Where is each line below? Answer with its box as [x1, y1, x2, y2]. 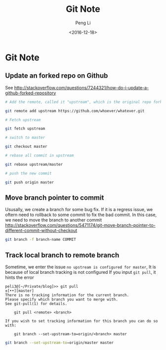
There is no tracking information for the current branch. [5, 293, 129, 298]
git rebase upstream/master [5, 162, 63, 167]
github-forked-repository [5, 90, 56, 96]
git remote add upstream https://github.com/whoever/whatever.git [5, 108, 145, 113]
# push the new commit [5, 171, 52, 176]
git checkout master [5, 144, 48, 149]
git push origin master [5, 179, 54, 185]
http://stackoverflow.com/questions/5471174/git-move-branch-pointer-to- [5, 222, 156, 228]
